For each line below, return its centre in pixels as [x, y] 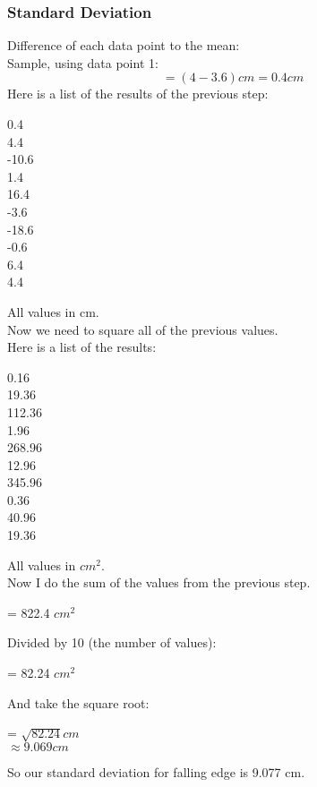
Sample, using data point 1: [83, 62]
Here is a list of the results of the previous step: [138, 94]
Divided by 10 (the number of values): [112, 642]
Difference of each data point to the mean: [124, 45]
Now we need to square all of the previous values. [143, 329]
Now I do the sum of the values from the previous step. [159, 582]
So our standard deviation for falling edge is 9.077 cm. [156, 771]
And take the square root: [78, 702]
